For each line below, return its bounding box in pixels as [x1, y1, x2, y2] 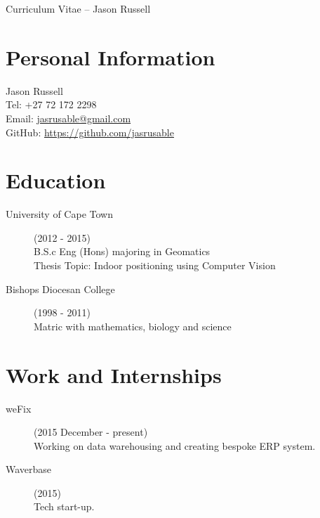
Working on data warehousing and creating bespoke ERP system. [34, 438, 316, 453]
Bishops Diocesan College [6, 281, 115, 296]
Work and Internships [6, 360, 222, 389]
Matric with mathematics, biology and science [34, 318, 232, 333]
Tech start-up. [34, 499, 95, 514]
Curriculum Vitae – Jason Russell [6, 1, 151, 15]
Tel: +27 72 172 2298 [6, 97, 97, 112]
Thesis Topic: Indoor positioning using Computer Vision [34, 258, 276, 272]
